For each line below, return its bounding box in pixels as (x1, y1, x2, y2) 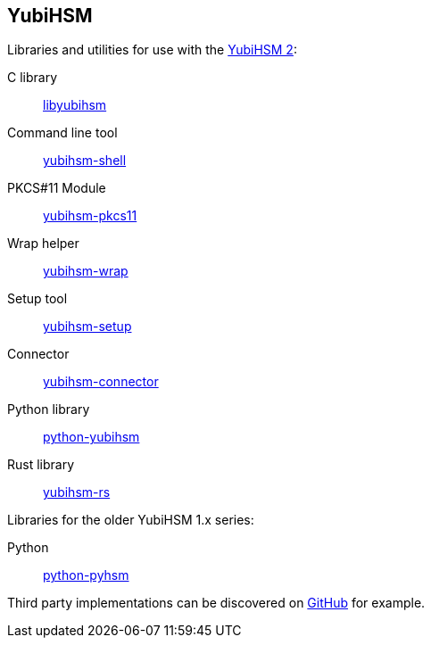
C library (7, 70, 58, 86)
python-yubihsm (43, 429, 140, 445)
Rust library (7, 457, 75, 473)
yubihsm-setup (43, 318, 132, 335)
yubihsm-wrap (43, 263, 128, 279)
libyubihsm (43, 97, 107, 113)
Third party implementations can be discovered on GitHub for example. (7, 595, 426, 611)
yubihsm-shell (43, 153, 127, 169)
